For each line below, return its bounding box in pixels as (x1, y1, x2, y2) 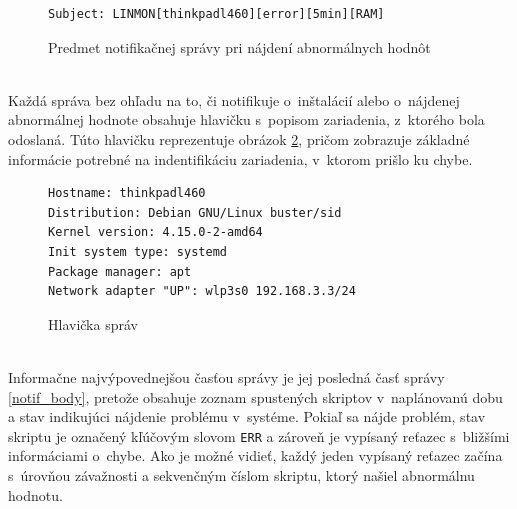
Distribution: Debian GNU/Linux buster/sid (48, 205, 342, 220)
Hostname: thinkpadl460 (48, 186, 206, 201)
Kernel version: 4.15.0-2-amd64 (48, 225, 263, 240)
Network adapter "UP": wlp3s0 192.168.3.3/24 (48, 284, 356, 299)
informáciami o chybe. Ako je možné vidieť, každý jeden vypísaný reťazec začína (8, 445, 503, 466)
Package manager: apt (48, 264, 192, 279)
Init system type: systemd (48, 244, 227, 259)
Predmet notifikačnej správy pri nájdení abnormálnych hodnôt (48, 36, 431, 57)
